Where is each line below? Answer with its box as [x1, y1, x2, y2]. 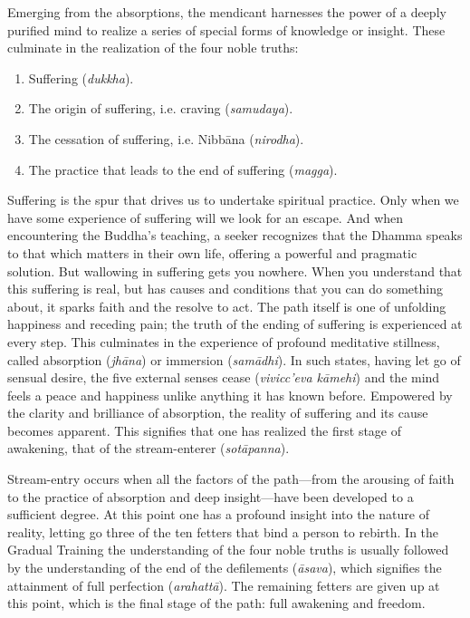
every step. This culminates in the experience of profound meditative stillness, [7, 332, 440, 351]
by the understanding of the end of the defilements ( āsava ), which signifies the [7, 558, 442, 577]
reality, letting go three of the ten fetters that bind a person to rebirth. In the [7, 522, 439, 541]
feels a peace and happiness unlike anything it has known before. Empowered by [7, 385, 453, 404]
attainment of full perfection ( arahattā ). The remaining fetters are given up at [7, 575, 440, 594]
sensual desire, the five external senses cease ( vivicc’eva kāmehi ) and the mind [7, 368, 440, 387]
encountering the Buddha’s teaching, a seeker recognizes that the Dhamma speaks [7, 226, 463, 245]
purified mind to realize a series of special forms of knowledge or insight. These [7, 20, 446, 39]
